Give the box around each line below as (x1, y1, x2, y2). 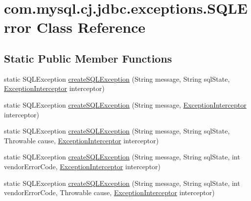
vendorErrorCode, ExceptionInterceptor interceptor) (4, 161, 161, 171)
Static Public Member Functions (4, 50, 172, 66)
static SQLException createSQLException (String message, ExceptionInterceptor (4, 99, 247, 110)
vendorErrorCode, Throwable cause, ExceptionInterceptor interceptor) (4, 187, 215, 198)
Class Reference (36, 17, 146, 37)
